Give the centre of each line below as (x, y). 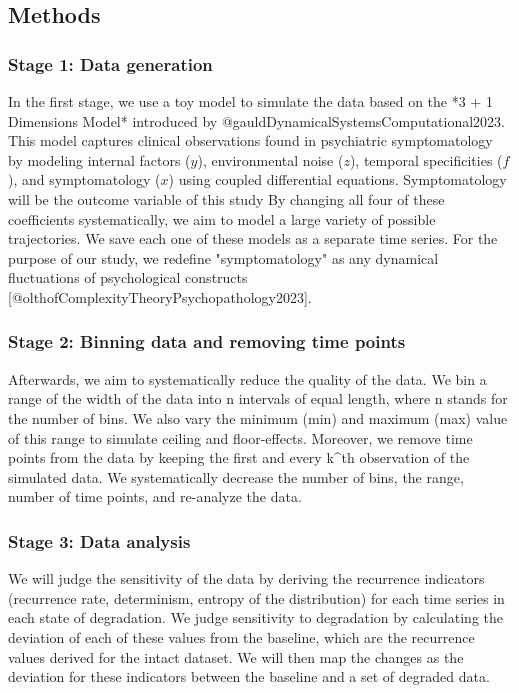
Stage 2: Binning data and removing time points (207, 341)
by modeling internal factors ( (99, 159)
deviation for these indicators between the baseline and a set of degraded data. (249, 676)
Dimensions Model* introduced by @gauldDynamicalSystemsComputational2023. (257, 120)
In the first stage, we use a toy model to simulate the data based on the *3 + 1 (250, 101)
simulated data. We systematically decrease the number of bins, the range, (236, 476)
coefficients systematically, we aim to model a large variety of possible (222, 218)
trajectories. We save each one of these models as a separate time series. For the (253, 238)
